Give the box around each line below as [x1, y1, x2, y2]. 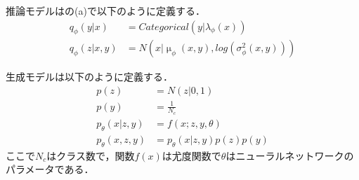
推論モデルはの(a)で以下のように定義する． [6, 4, 205, 18]
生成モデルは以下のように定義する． [6, 69, 173, 84]
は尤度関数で [162, 148, 221, 162]
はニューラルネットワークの [226, 148, 354, 162]
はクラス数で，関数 [46, 148, 135, 162]
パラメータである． [6, 162, 94, 176]
